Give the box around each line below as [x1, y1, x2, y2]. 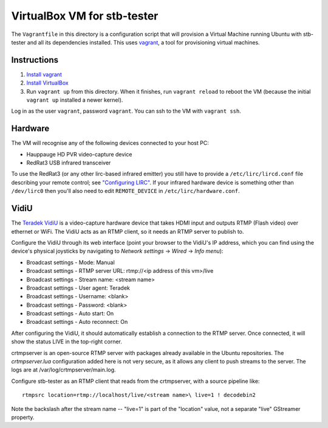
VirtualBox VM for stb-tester [11, 9, 159, 23]
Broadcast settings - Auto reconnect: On [26, 318, 128, 326]
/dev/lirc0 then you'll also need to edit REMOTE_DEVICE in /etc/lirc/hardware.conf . [11, 188, 240, 195]
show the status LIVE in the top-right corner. [11, 338, 123, 345]
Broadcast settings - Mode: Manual [26, 259, 115, 266]
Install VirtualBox [26, 79, 69, 86]
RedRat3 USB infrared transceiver [26, 159, 111, 167]
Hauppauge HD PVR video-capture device [26, 150, 132, 158]
